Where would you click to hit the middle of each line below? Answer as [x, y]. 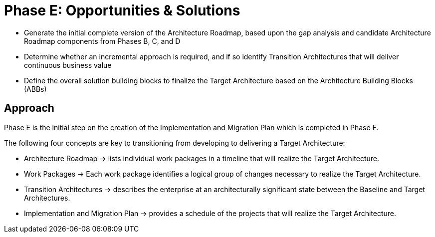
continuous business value [68, 65]
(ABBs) [35, 89]
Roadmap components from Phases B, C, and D [102, 41]
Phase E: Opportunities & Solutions [122, 10]
